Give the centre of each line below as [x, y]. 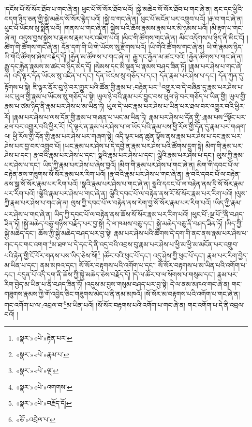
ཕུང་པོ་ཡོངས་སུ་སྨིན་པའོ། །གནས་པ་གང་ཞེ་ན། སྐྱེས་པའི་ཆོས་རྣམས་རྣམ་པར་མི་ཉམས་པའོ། [106, 28]
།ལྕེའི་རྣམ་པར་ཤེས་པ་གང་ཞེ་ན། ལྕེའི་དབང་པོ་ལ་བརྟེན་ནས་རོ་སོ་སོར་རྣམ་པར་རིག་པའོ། [135, 193]
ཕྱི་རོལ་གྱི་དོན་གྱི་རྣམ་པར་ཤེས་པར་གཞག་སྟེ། [63, 136]
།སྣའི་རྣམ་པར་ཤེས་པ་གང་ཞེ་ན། [115, 183]
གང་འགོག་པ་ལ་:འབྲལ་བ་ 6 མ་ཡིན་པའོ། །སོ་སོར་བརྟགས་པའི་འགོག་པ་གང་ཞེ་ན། [95, 304]
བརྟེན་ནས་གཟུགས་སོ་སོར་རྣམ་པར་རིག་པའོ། [55, 174]
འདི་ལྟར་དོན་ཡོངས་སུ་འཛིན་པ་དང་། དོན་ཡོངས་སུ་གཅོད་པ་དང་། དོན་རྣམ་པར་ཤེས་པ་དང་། [114, 75]
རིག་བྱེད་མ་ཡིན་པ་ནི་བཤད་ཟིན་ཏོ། [44, 284]
